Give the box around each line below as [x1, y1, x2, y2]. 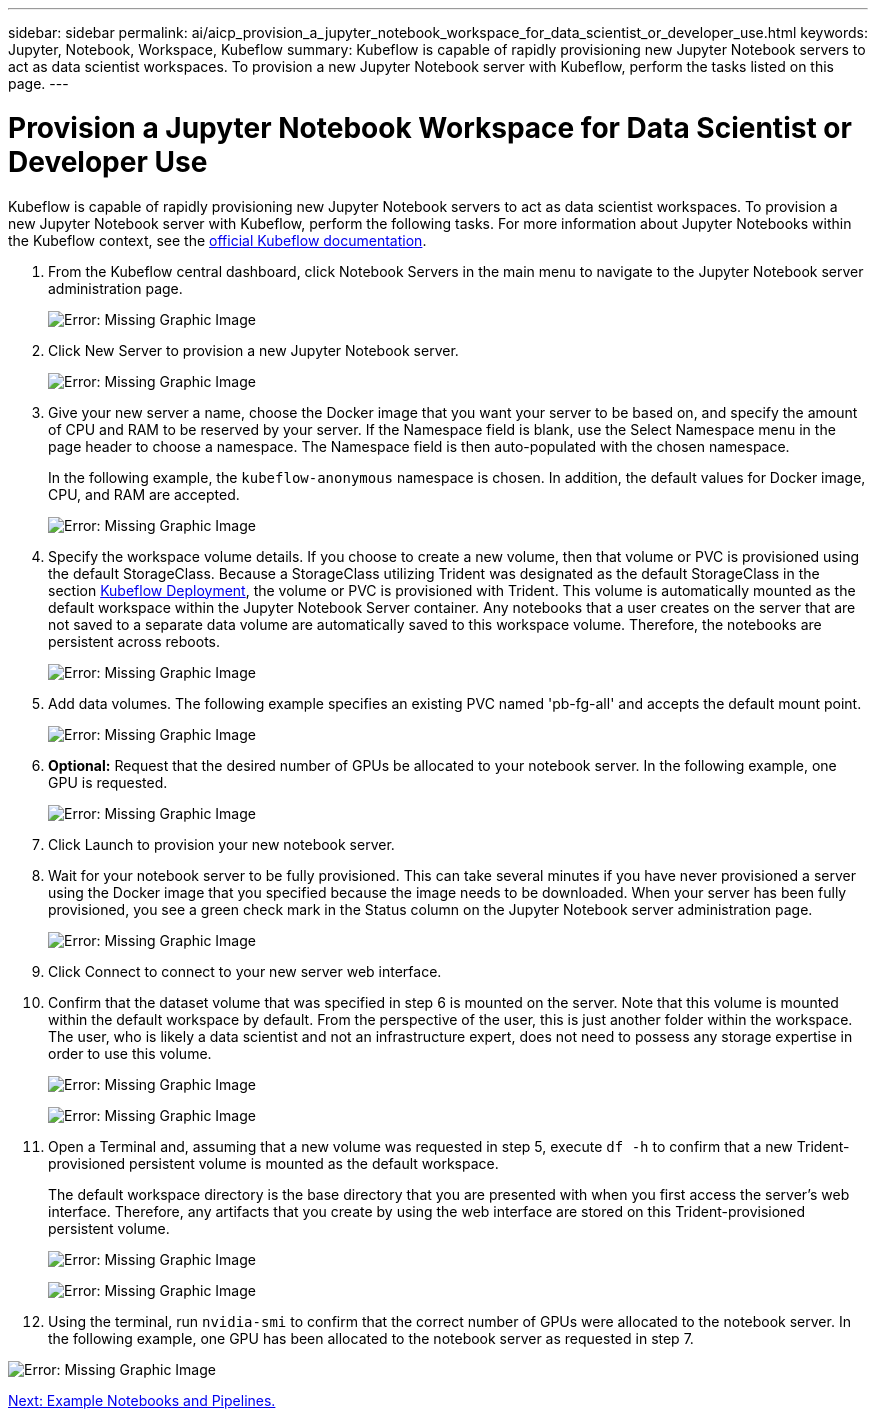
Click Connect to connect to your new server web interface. [48, 962, 442, 980]
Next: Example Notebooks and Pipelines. [8, 1391, 276, 1409]
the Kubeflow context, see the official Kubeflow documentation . [8, 231, 427, 249]
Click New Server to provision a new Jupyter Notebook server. [48, 341, 459, 359]
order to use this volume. [48, 1044, 212, 1062]
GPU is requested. [48, 773, 168, 791]
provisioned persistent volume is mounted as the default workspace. [48, 1154, 499, 1172]
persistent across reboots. [48, 632, 221, 650]
